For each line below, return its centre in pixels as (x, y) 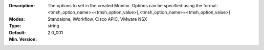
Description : (22, 6)
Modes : (17, 19)
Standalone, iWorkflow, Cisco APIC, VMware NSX (98, 19)
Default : (18, 32)
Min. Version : (23, 39)
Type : (15, 26)
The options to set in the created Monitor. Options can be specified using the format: (133, 6)
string (54, 26)
